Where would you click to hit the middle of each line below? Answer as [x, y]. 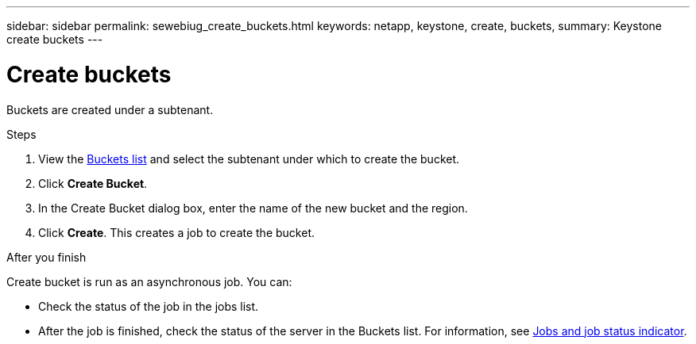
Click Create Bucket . [93, 183]
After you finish [46, 257]
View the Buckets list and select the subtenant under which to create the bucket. [249, 159]
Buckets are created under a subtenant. [110, 109]
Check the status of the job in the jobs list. [149, 306]
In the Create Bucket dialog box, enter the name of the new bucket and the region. [253, 208]
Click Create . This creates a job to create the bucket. [176, 232]
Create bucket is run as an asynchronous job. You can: [149, 281]
